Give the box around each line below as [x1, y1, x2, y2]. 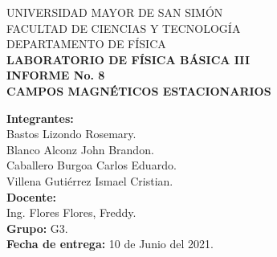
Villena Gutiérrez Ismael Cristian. [6, 172, 173, 189]
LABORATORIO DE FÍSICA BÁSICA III [6, 51, 251, 67]
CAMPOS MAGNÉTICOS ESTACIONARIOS [6, 82, 271, 99]
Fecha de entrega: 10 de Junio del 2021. [6, 235, 214, 252]
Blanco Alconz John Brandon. [6, 141, 154, 157]
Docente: [6, 188, 56, 205]
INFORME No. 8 [6, 67, 105, 84]
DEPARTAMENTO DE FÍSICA [6, 35, 166, 52]
